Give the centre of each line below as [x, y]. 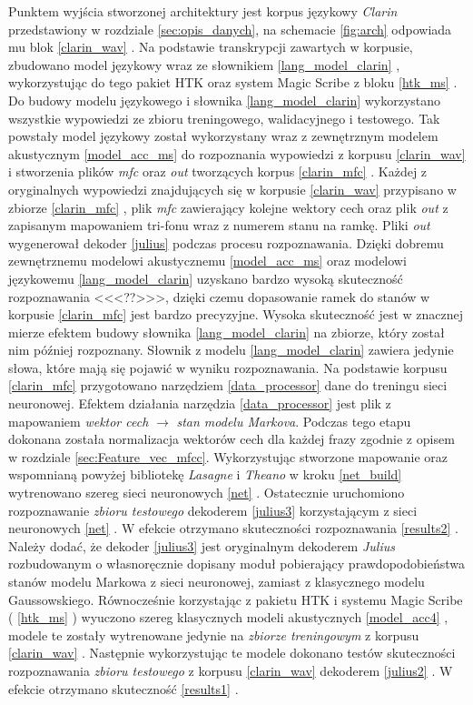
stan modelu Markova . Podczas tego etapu [294, 421]
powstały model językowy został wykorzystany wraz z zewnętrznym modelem [223, 136]
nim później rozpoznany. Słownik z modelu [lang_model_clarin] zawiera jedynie [231, 350]
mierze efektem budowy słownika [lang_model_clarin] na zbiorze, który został [227, 332]
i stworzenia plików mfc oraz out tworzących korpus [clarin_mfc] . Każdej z [218, 171]
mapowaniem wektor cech [79, 421]
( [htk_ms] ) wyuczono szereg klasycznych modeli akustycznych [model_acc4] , [228, 617]
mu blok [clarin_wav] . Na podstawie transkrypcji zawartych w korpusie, [211, 47]
